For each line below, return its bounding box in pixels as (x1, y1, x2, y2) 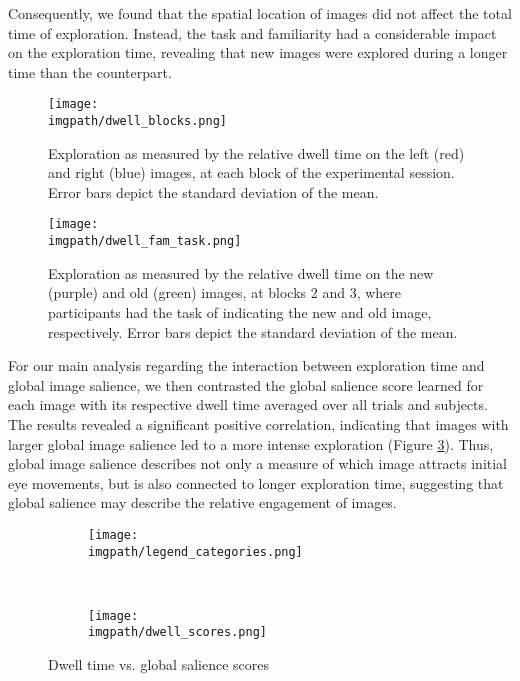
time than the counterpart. (8, 61, 172, 82)
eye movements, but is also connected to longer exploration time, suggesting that (8, 472, 504, 493)
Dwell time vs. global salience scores (48, 654, 269, 675)
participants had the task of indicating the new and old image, (48, 301, 432, 322)
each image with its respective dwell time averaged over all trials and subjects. (8, 394, 488, 415)
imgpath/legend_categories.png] (88, 544, 303, 559)
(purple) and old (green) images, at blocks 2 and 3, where (48, 282, 401, 303)
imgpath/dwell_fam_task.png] (48, 234, 242, 249)
